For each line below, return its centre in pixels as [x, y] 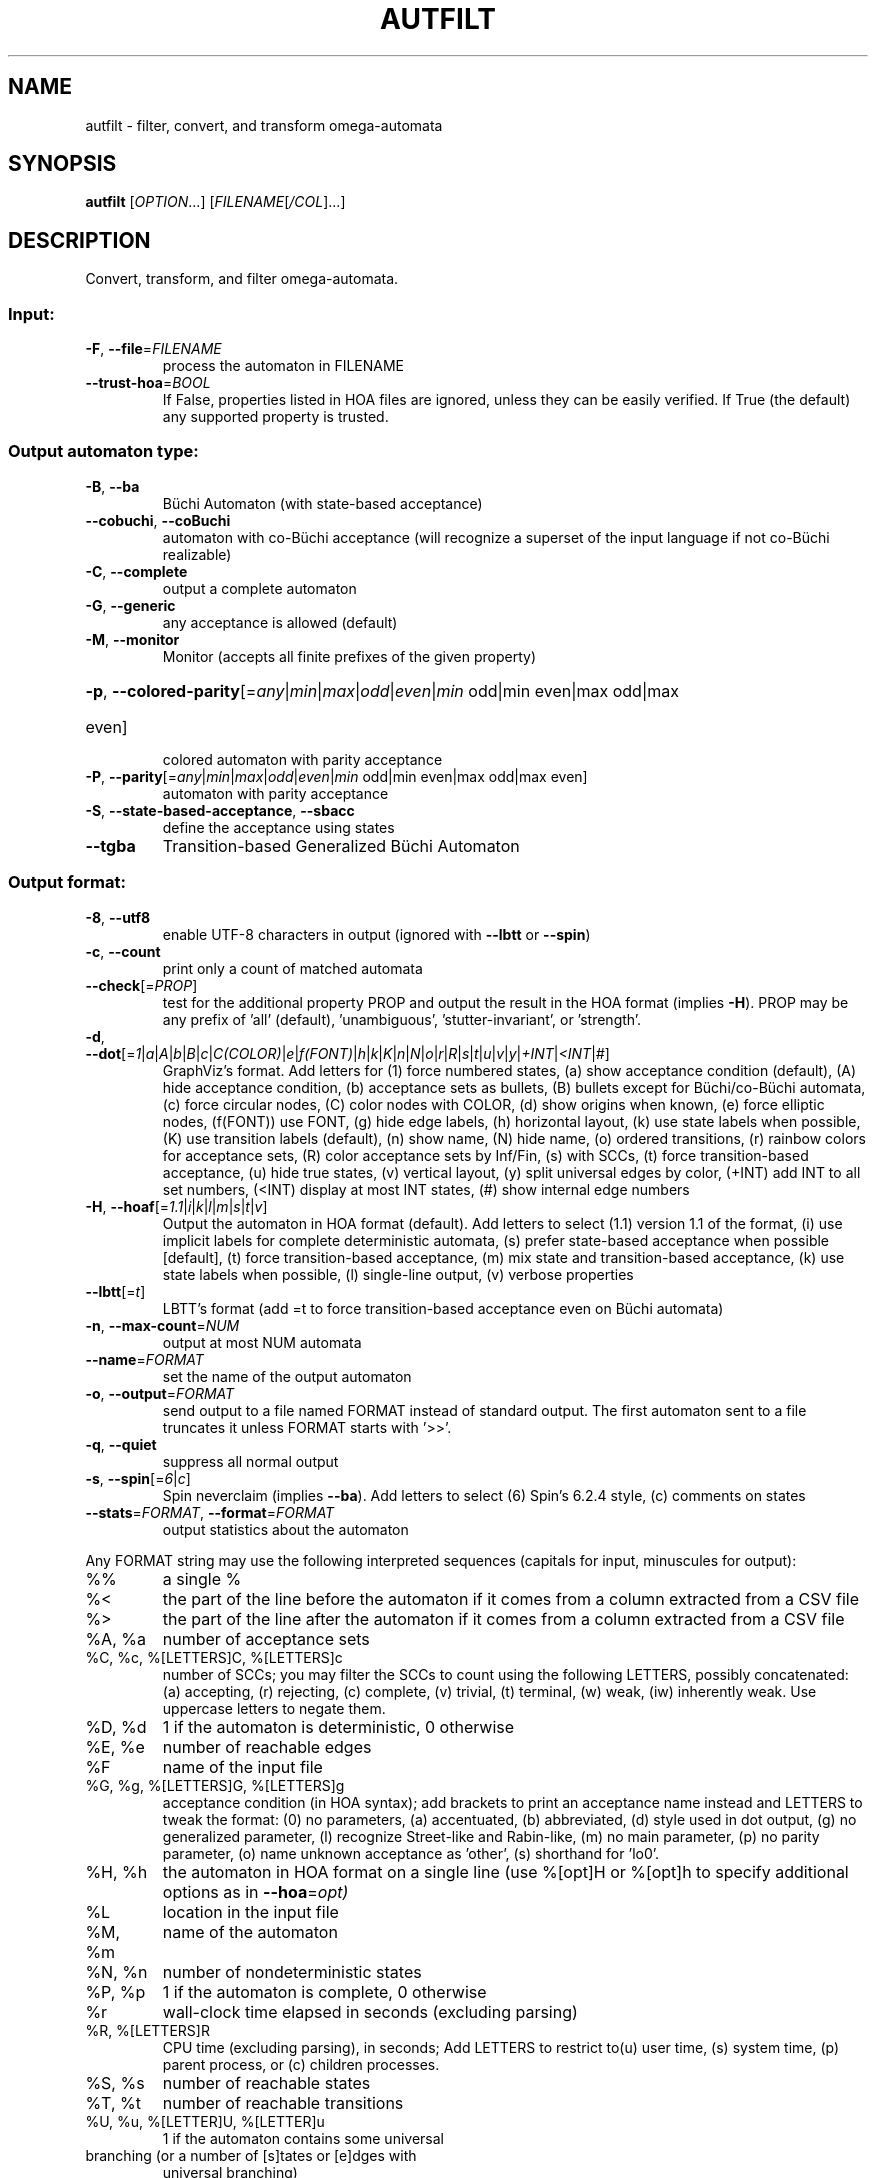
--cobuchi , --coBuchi [158, 520]
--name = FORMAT [144, 1359]
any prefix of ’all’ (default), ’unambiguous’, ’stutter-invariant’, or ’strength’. [402, 1019]
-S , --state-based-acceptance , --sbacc [220, 810]
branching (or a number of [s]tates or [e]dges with [251, 2155]
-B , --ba [112, 486]
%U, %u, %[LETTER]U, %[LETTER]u [205, 2121]
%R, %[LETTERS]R [147, 2030]
